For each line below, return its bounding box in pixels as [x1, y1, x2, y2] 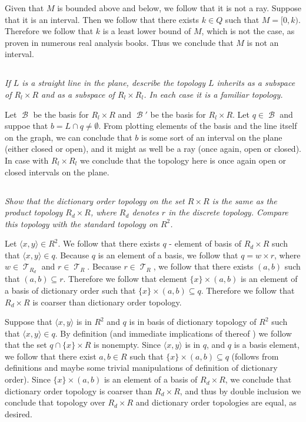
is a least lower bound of [102, 25, 191, 37]
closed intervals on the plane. [5, 165, 109, 178]
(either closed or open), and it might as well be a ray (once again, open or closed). [5, 142, 301, 155]
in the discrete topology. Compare [168, 206, 288, 218]
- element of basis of [169, 237, 241, 250]
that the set [5, 338, 47, 351]
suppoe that [5, 119, 48, 132]
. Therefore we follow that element [63, 273, 187, 285]
